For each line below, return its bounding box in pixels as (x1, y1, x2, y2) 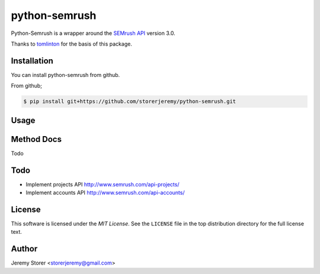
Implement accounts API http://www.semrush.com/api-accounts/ (25, 189, 185, 196)
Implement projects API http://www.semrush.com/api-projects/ (25, 180, 180, 188)
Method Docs (11, 134, 62, 144)
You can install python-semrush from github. (11, 71, 120, 78)
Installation (11, 56, 53, 66)
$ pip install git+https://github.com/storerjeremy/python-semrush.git (23, 98, 236, 105)
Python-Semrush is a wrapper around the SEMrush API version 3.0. (11, 30, 175, 37)
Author (11, 244, 38, 254)
